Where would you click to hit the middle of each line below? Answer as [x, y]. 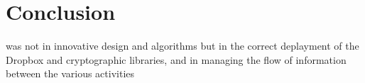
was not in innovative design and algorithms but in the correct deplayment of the [182, 46]
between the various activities [70, 73]
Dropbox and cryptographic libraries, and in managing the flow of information [176, 59]
